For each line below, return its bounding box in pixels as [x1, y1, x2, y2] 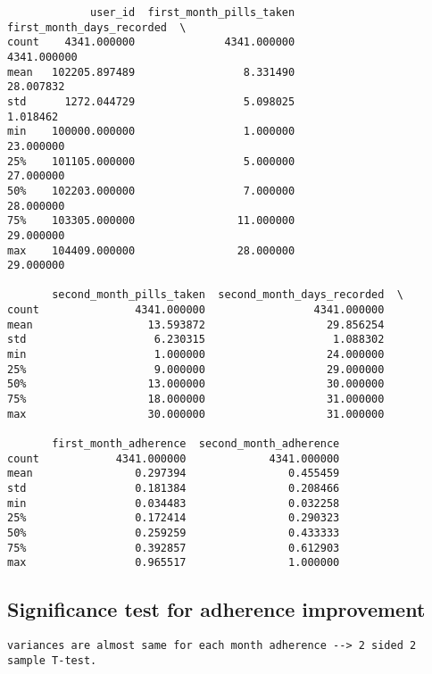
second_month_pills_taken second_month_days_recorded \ [52, 288, 403, 302]
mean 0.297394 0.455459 [7, 467, 340, 480]
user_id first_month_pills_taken [90, 6, 295, 19]
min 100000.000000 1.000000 [7, 125, 295, 138]
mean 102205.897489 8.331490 [7, 65, 295, 79]
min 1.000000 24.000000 [7, 348, 385, 362]
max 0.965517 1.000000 [7, 556, 340, 570]
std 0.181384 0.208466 [7, 482, 340, 495]
